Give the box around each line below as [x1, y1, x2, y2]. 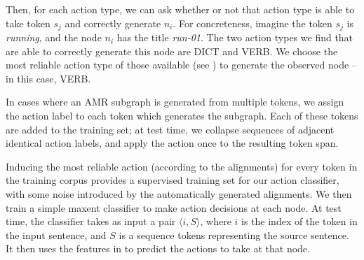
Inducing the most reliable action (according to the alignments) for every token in [6, 159, 358, 173]
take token [6, 15, 50, 30]
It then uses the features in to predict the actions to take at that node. [6, 241, 310, 256]
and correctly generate [65, 15, 161, 30]
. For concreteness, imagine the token [173, 15, 332, 30]
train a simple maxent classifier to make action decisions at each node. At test [6, 200, 342, 215]
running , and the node [6, 30, 102, 45]
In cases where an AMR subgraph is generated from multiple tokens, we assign [6, 94, 344, 109]
